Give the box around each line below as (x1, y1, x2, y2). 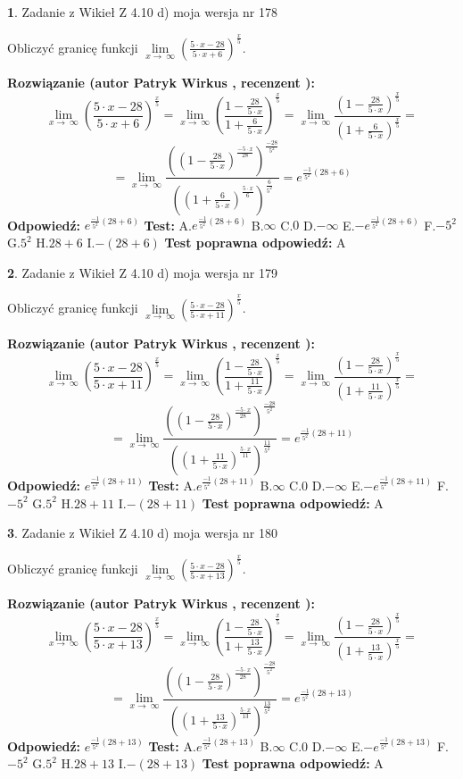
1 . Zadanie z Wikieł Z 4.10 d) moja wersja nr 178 (7, 3, 278, 21)
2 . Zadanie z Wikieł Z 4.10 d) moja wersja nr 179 (7, 263, 278, 281)
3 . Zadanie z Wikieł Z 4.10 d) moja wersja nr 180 (7, 524, 278, 542)
